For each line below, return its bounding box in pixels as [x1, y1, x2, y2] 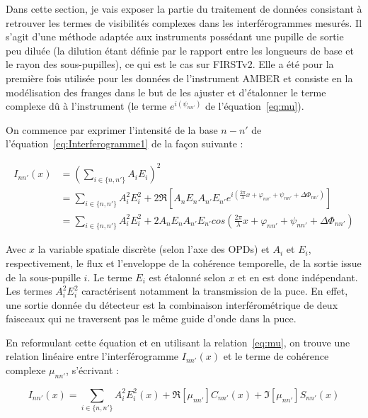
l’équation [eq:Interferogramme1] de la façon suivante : [6, 136, 243, 151]
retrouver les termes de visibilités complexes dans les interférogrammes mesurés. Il [6, 15, 362, 30]
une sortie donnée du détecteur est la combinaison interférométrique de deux [6, 297, 338, 312]
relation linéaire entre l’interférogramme [6, 349, 179, 363]
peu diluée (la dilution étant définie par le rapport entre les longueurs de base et [6, 43, 354, 57]
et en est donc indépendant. [238, 269, 358, 284]
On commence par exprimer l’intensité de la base [6, 122, 218, 137]
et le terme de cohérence [223, 349, 329, 363]
